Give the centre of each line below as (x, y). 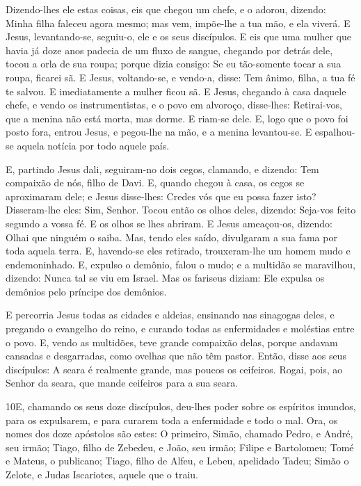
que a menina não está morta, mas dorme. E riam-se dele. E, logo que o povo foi (177, 118)
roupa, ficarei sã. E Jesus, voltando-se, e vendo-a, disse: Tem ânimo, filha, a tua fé (180, 77)
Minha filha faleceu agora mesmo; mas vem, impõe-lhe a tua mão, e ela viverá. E (178, 23)
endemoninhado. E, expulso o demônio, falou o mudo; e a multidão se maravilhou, (180, 264)
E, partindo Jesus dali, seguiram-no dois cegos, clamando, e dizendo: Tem (162, 169)
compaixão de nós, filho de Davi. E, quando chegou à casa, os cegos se (155, 183)
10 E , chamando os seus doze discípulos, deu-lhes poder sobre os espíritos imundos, (181, 406)
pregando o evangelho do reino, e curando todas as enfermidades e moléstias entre (180, 329)
